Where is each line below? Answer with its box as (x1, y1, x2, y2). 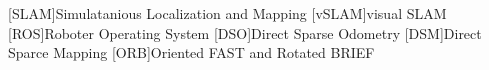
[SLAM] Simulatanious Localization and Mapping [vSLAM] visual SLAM (8, 3, 447, 23)
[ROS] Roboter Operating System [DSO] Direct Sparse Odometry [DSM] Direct (8, 22, 482, 43)
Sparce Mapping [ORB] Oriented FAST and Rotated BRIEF (8, 42, 375, 63)
